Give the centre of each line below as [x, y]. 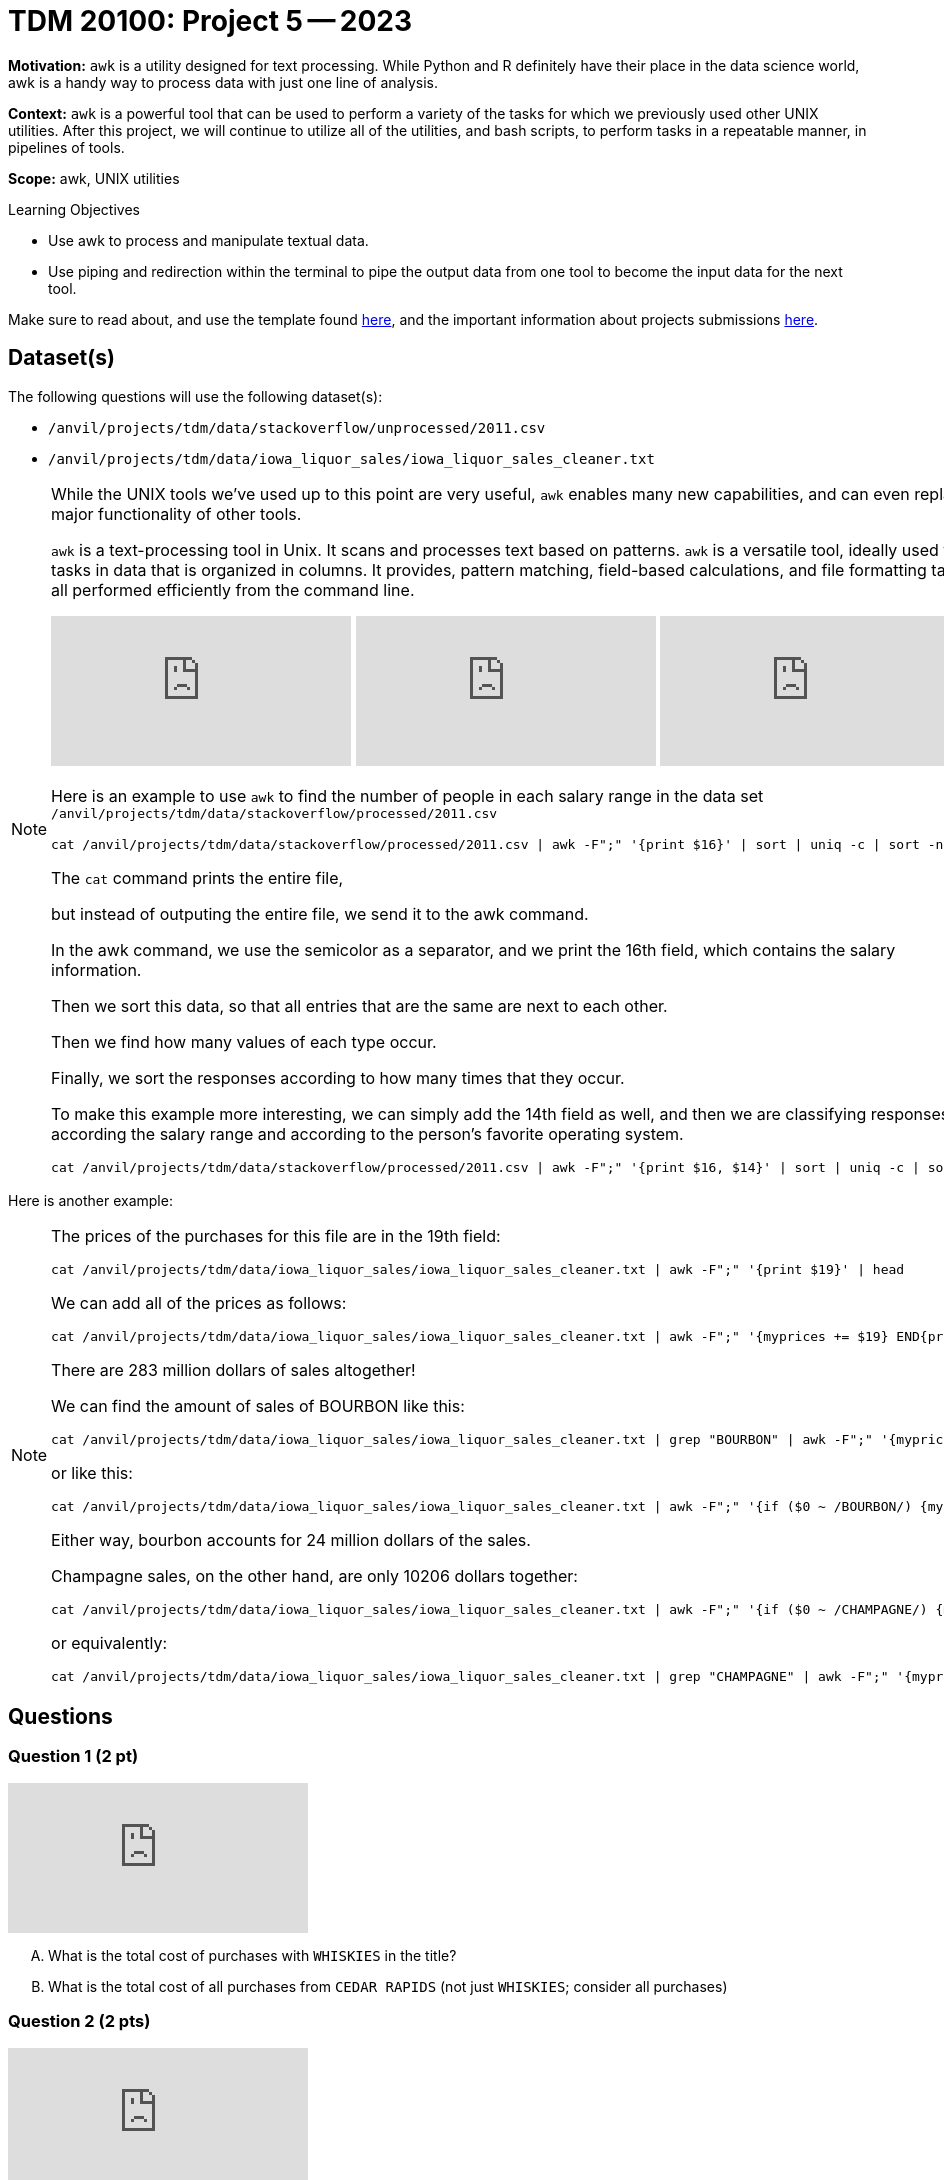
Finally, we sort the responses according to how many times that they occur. [338, 1077]
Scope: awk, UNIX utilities [94, 178]
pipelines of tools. [66, 147]
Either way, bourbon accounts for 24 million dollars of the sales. [291, 1539]
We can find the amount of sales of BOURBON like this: [258, 1405]
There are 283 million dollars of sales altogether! [233, 1369]
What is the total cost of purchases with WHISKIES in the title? [252, 1955]
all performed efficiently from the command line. [233, 589]
